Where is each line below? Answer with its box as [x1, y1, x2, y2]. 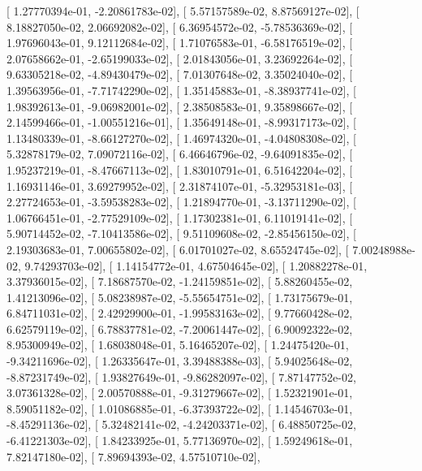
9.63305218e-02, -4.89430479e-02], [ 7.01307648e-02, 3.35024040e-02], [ [6, 66, 353, 83]
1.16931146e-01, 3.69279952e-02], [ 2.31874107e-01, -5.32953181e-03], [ [6, 177, 353, 194]
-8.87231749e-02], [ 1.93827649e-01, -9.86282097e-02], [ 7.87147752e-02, [6, 368, 356, 385]
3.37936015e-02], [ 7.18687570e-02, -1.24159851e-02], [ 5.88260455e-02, [6, 273, 353, 290]
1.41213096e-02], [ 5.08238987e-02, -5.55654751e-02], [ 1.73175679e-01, [6, 288, 353, 305]
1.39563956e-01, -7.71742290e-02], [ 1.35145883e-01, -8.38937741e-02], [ [6, 81, 356, 98]
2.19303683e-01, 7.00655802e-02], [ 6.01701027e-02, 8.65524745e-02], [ [6, 240, 349, 257]
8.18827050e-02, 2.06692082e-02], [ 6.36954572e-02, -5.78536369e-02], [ [6, 18, 353, 35]
